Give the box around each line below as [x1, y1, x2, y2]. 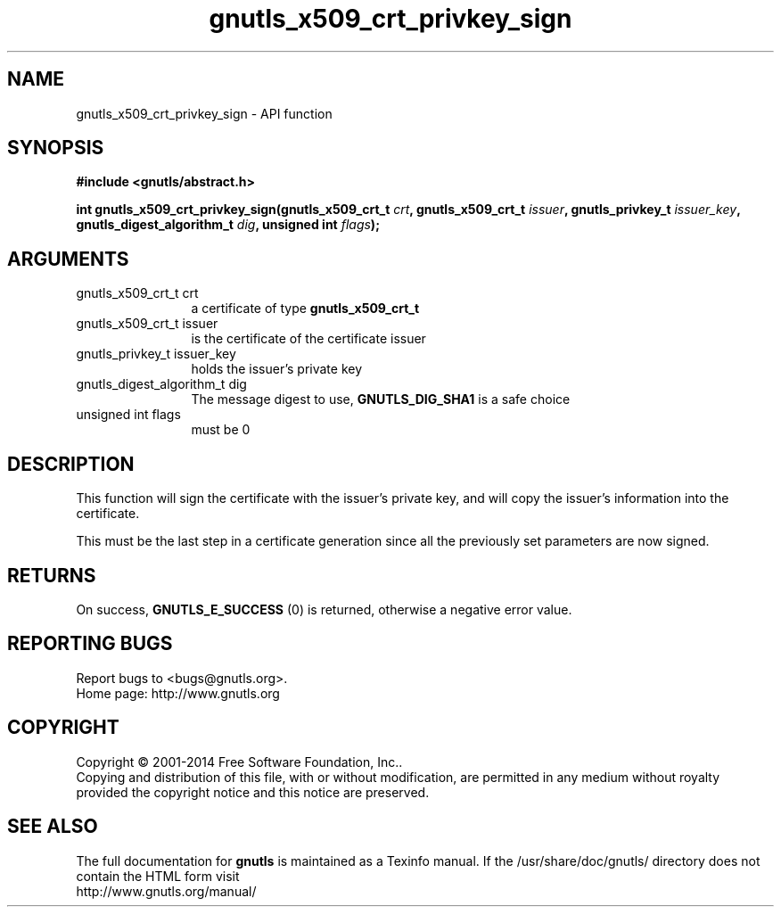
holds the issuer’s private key [191, 361, 363, 377]
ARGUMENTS [7, 247, 129, 270]
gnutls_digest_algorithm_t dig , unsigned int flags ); [76, 217, 380, 233]
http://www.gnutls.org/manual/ [76, 883, 257, 899]
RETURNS [7, 564, 96, 587]
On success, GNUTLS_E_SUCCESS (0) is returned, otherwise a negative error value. [76, 601, 572, 617]
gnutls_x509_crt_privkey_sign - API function [76, 105, 333, 121]
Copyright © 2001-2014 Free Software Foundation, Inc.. [76, 753, 403, 770]
